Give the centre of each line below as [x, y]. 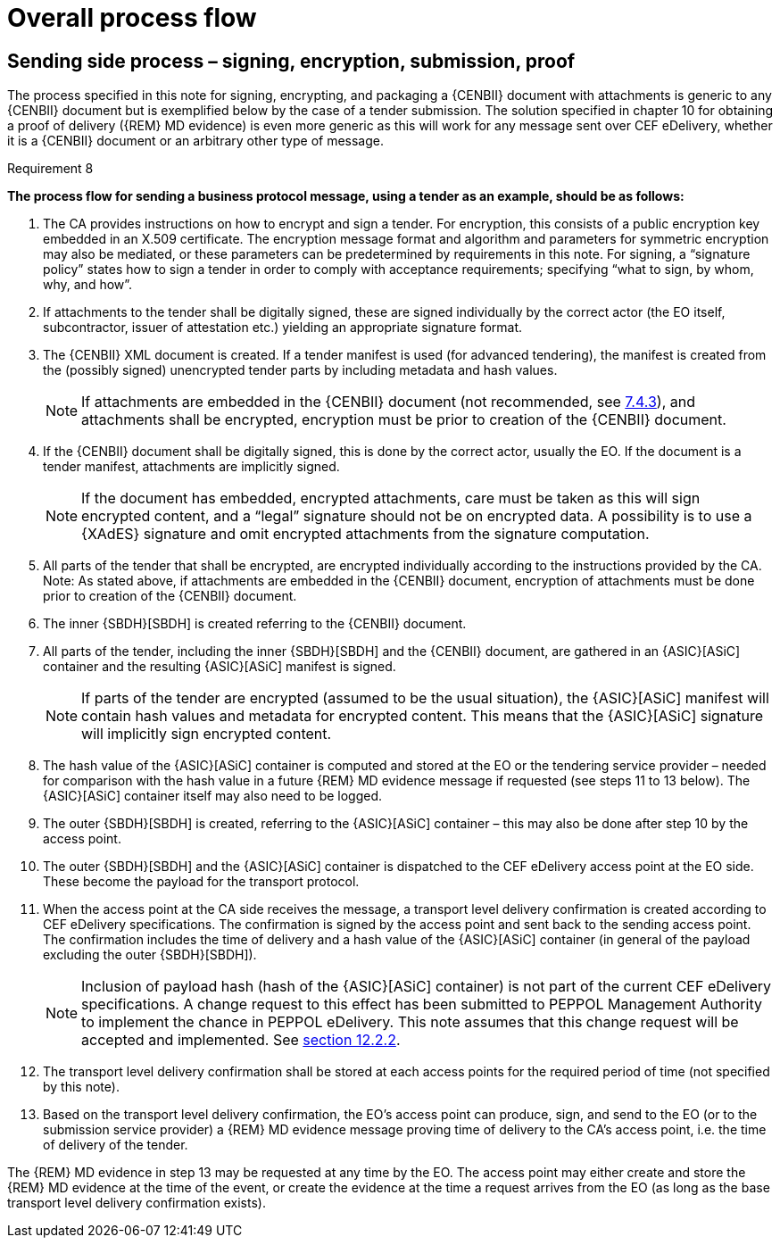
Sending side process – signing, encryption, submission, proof [291, 61]
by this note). [81, 1087]
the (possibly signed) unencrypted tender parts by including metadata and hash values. [300, 370]
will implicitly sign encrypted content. [207, 734]
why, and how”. [88, 285]
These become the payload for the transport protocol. [201, 882]
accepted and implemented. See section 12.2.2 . [241, 1040]
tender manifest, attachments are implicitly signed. [191, 467]
